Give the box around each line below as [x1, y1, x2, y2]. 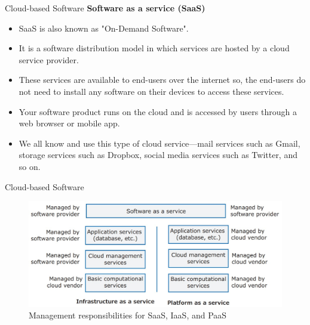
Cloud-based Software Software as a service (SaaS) [5, 2, 205, 14]
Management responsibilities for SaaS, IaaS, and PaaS [29, 309, 227, 321]
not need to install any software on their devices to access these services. [19, 85, 284, 97]
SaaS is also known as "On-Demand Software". [19, 21, 189, 34]
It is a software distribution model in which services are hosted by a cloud [19, 42, 290, 54]
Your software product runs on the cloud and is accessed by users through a [19, 105, 297, 117]
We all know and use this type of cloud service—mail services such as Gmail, [19, 137, 300, 149]
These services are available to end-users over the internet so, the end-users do [19, 73, 306, 86]
